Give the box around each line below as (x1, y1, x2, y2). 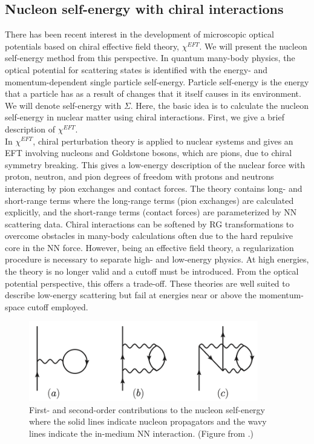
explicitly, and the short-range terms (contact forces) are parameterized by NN (5, 206, 297, 218)
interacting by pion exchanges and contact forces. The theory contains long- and (5, 181, 303, 194)
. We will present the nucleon (199, 39, 307, 52)
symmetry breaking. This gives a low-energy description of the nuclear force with (5, 158, 305, 171)
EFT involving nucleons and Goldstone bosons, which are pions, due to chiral (5, 146, 292, 159)
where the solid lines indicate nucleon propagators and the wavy (29, 415, 267, 428)
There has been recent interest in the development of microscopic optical (5, 28, 274, 41)
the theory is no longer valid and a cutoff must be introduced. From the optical (5, 265, 299, 278)
